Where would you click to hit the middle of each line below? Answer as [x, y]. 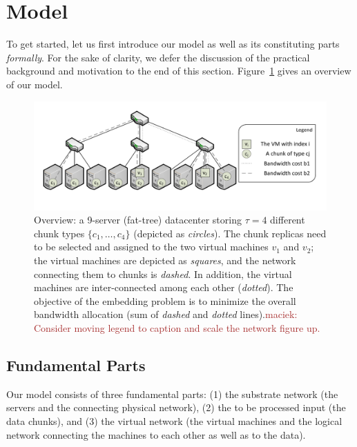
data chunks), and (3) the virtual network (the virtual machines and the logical [174, 421]
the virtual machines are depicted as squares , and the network [165, 260]
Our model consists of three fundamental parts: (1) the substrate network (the [172, 394]
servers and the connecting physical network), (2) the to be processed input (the [176, 407]
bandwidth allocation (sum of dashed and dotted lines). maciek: [166, 314]
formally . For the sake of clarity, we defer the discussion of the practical [158, 57]
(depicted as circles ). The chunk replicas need [230, 233]
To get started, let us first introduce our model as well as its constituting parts [173, 44]
